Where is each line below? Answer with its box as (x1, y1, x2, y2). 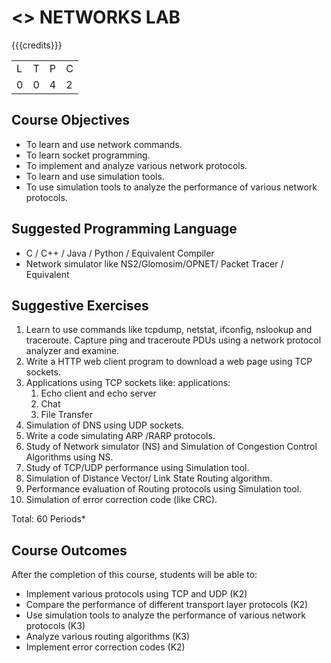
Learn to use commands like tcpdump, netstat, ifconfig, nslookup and (25, 324, 313, 336)
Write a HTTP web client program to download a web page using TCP (25, 356, 313, 368)
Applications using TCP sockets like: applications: (25, 377, 231, 389)
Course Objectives (11, 112, 131, 129)
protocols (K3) (25, 620, 86, 632)
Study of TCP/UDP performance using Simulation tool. (25, 462, 250, 474)
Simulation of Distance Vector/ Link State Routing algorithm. (25, 472, 273, 485)
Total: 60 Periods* (11, 513, 86, 525)
